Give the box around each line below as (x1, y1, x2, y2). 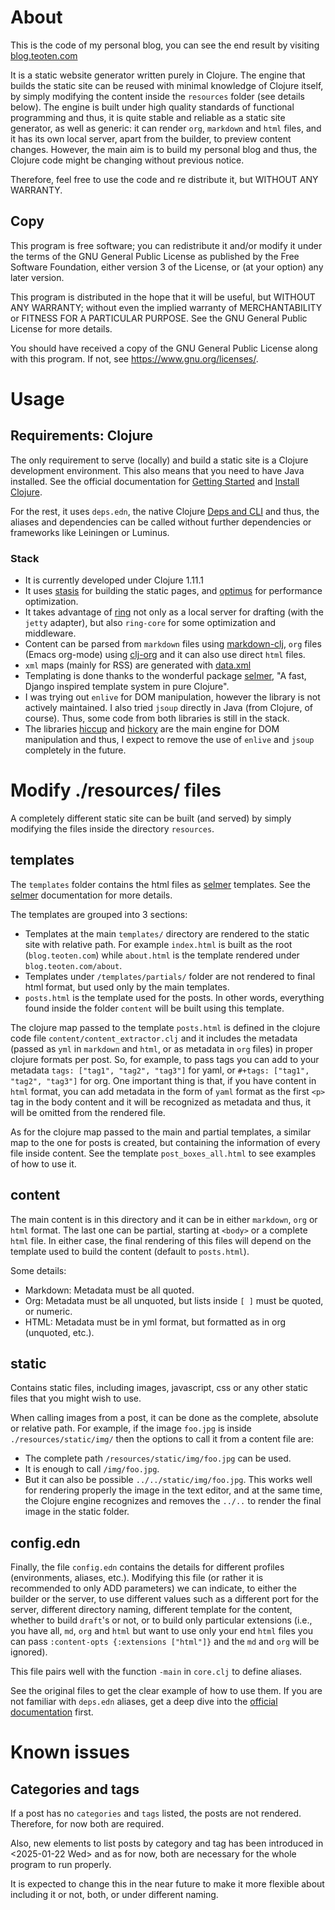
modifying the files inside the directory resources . (10, 822, 215, 835)
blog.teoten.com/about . (24, 959, 123, 971)
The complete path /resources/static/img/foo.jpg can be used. (24, 1452, 292, 1465)
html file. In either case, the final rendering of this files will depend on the (10, 1234, 312, 1246)
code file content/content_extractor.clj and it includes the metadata (10, 1032, 298, 1044)
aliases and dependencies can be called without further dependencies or (10, 516, 312, 528)
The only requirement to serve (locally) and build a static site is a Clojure (10, 454, 309, 466)
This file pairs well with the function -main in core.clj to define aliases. (10, 1666, 303, 1678)
